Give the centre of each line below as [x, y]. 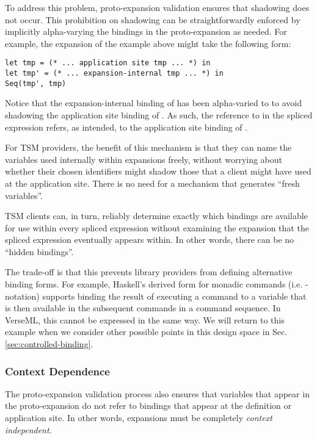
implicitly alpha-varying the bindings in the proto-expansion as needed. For [146, 31]
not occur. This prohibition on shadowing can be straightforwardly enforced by [153, 19]
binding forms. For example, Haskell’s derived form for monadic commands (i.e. [154, 284]
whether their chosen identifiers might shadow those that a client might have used [158, 171]
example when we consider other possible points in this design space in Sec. [146, 332]
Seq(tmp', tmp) [36, 83]
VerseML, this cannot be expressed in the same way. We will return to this [145, 319]
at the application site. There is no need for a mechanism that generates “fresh [152, 183]
